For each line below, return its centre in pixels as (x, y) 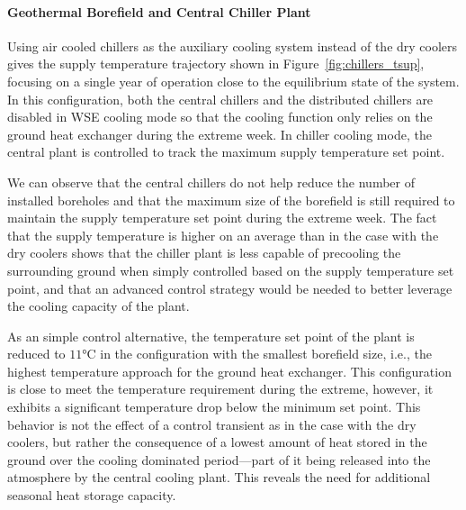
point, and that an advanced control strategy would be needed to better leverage (230, 288)
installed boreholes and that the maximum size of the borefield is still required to (231, 200)
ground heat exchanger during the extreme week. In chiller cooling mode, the (220, 134)
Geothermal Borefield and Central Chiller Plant (159, 11)
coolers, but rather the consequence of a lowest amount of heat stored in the (217, 442)
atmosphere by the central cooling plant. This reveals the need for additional (219, 477)
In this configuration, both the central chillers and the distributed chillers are (220, 99)
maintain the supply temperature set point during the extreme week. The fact (222, 218)
